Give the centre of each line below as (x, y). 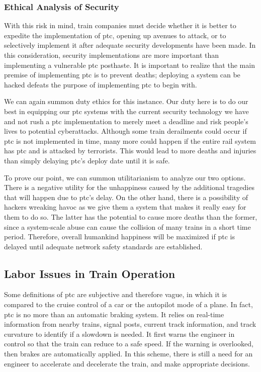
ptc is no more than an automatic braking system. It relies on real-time (114, 314)
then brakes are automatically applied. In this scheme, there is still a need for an (128, 354)
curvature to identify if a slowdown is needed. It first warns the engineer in (119, 334)
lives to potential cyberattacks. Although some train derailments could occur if (125, 131)
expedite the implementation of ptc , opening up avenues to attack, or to (115, 35)
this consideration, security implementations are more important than (112, 55)
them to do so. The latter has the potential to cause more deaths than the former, (131, 216)
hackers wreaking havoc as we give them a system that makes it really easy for (125, 207)
